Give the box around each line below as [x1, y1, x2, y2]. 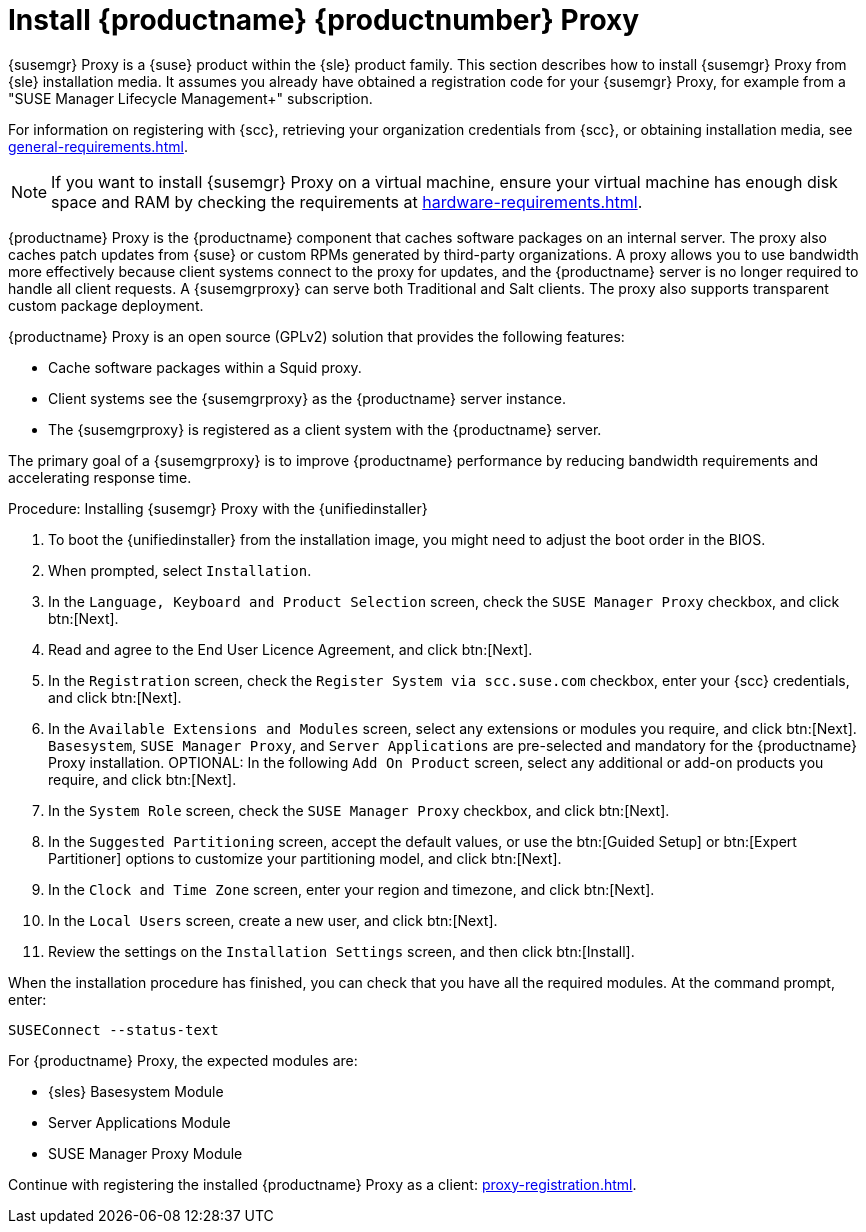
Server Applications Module [48, 1113, 231, 1131]
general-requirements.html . [8, 137, 188, 155]
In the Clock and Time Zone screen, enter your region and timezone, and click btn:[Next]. [48, 880, 655, 898]
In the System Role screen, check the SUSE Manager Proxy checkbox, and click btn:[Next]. [48, 801, 670, 819]
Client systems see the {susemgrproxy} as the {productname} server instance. [48, 389, 566, 407]
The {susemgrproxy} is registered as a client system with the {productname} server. [48, 420, 602, 438]
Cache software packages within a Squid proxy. [48, 358, 362, 376]
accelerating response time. [8, 468, 192, 486]
